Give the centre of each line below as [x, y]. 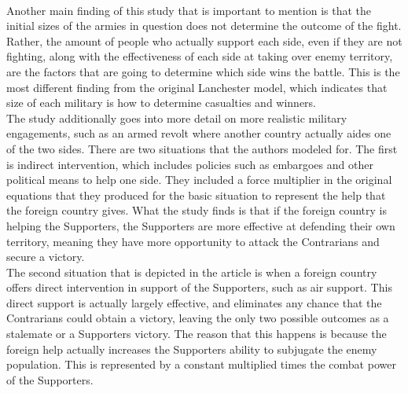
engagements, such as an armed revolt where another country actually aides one [199, 133]
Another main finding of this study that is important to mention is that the [189, 10]
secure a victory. [46, 257]
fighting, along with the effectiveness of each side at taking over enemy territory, [200, 56]
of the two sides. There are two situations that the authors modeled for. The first [202, 148]
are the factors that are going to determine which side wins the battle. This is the [203, 71]
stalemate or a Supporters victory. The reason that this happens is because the [197, 334]
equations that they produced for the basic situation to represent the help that [196, 195]
